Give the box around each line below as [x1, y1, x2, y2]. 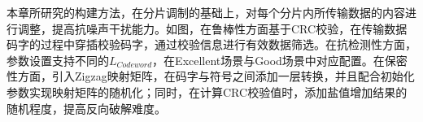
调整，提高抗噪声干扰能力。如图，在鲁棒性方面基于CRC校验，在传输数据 [17, 20, 408, 37]
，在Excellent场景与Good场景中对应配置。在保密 [152, 51, 408, 68]
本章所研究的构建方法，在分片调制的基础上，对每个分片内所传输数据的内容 [7, 4, 405, 20]
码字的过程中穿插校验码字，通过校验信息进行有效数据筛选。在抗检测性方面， [7, 36, 416, 53]
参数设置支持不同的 [7, 51, 109, 68]
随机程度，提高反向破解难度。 [7, 99, 166, 116]
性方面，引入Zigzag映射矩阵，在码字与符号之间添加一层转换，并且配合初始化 [7, 68, 415, 85]
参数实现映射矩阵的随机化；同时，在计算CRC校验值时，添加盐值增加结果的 [7, 83, 408, 100]
